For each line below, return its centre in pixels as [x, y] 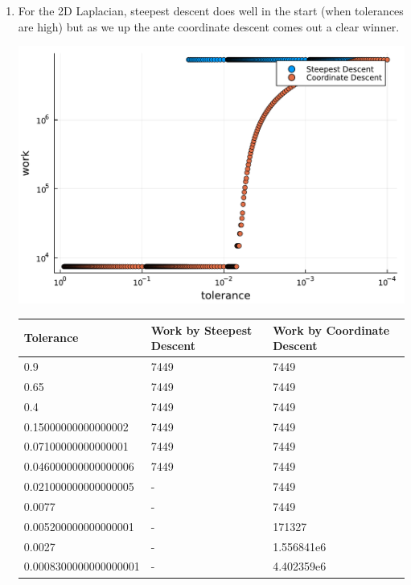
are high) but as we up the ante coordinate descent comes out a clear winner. [209, 26]
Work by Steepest [201, 330]
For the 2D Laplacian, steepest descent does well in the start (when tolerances [211, 10]
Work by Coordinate [331, 330]
